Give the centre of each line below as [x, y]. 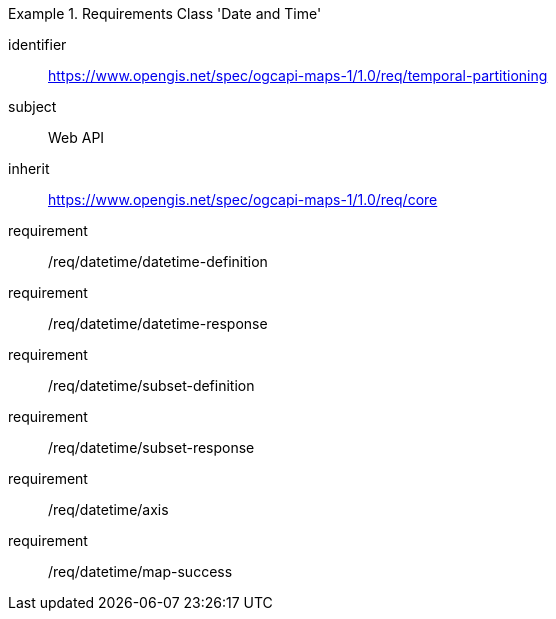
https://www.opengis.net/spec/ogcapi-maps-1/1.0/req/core [243, 199]
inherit [29, 168]
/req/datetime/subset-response [151, 447]
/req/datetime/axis [108, 509]
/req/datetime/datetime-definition [158, 261]
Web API [76, 137]
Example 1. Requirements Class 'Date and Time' [165, 13]
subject [32, 106]
